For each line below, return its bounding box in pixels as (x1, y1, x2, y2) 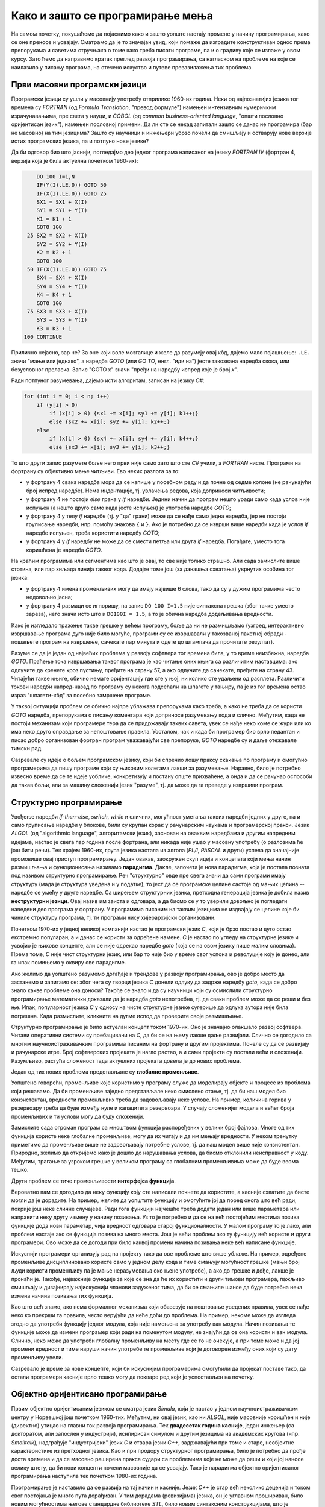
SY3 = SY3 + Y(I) (36, 316, 88, 324)
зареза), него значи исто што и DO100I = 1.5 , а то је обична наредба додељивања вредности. (26, 611, 273, 618)
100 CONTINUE (23, 333, 63, 341)
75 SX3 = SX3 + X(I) (27, 308, 88, 315)
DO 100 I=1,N (36, 173, 75, 180)
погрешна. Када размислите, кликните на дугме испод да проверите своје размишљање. (11, 1012, 243, 1019)
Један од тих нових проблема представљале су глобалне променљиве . (11, 1068, 199, 1075)
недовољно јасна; (26, 594, 73, 601)
